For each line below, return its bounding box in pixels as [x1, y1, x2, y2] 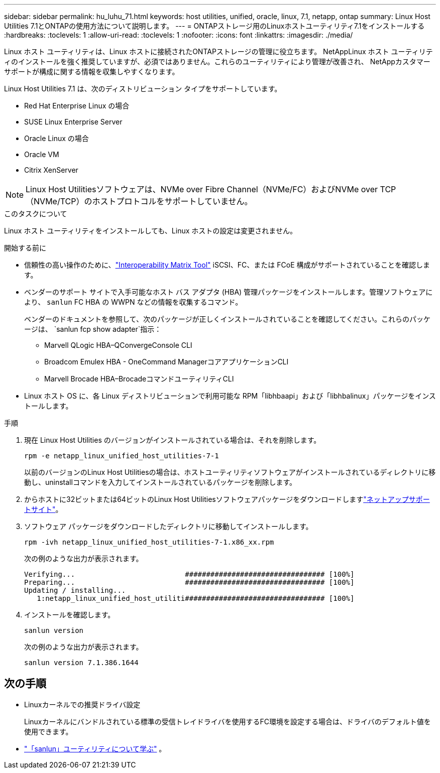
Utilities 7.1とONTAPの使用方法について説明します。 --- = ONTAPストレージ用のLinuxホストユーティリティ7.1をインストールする [4, 22, 425, 30]
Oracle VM [24, 150, 59, 159]
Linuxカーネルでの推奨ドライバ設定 [24, 700, 141, 709]
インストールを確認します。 [24, 610, 115, 619]
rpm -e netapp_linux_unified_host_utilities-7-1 [24, 452, 219, 460]
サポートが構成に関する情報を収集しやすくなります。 [4, 67, 179, 76]
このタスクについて [4, 209, 67, 218]
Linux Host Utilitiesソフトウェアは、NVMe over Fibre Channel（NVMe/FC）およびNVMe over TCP [26, 184, 396, 194]
